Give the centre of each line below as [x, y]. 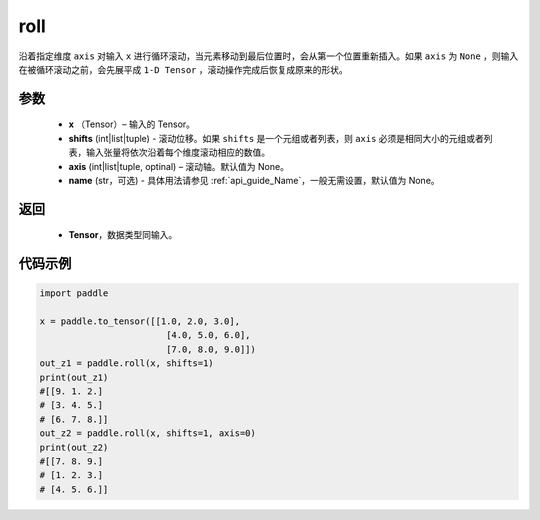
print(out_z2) [74, 447]
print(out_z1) [74, 377]
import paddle [74, 293]
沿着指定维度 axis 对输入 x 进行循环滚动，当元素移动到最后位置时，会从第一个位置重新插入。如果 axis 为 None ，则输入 [268, 56]
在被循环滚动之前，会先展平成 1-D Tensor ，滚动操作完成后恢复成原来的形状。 [183, 69]
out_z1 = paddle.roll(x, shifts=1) [126, 363]
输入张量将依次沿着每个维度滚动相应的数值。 [177, 152]
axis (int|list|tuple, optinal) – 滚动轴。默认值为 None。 [179, 166]
